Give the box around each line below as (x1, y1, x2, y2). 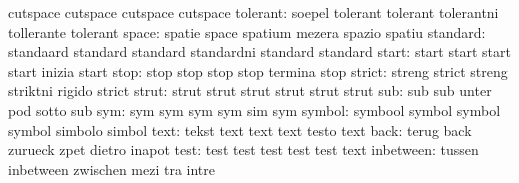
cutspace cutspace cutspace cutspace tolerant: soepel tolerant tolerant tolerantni (8, 2, 499, 22)
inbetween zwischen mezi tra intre (8, 158, 216, 179)
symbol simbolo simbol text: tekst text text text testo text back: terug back (8, 119, 472, 140)
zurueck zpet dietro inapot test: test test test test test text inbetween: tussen (8, 139, 479, 160)
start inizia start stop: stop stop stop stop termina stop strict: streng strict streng (8, 60, 508, 81)
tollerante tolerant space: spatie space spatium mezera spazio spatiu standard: (8, 21, 486, 42)
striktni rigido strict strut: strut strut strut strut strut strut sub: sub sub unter (8, 80, 492, 101)
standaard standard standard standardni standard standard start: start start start (8, 41, 511, 62)
